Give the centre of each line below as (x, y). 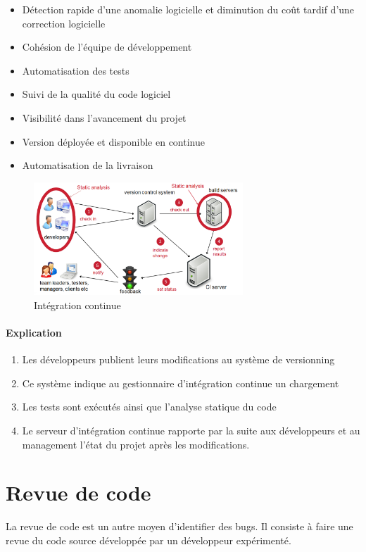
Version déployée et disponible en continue (113, 141)
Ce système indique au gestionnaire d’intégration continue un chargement (181, 383)
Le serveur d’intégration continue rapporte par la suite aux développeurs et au (191, 431)
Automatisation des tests (76, 70)
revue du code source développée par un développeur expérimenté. (149, 540)
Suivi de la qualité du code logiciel (96, 94)
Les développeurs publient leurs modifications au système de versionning (178, 359)
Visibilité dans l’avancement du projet (104, 117)
